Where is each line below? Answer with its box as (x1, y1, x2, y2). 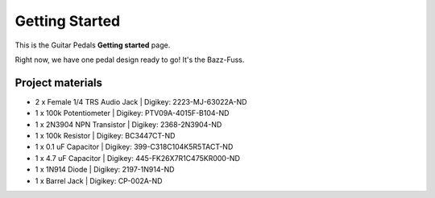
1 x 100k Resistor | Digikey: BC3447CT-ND (35, 131, 176, 141)
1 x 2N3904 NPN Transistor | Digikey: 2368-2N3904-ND (35, 119, 222, 129)
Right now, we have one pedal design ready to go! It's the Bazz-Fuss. (14, 55, 245, 64)
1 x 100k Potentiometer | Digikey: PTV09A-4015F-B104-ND (35, 109, 230, 118)
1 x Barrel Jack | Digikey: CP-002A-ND (35, 175, 163, 185)
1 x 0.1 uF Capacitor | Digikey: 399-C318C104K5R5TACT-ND (35, 142, 234, 152)
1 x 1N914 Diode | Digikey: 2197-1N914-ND (35, 165, 175, 175)
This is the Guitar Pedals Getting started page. (14, 40, 171, 50)
